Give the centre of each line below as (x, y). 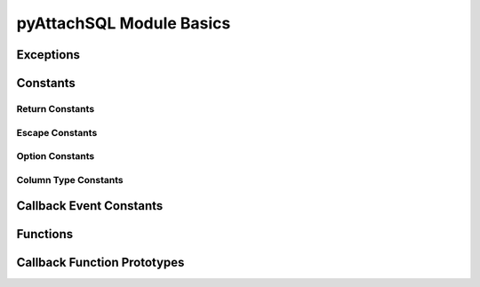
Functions (45, 234)
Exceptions (48, 55)
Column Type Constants (70, 179)
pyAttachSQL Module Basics (124, 23)
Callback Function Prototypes (100, 263)
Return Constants (56, 108)
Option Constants (56, 156)
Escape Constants (57, 132)
